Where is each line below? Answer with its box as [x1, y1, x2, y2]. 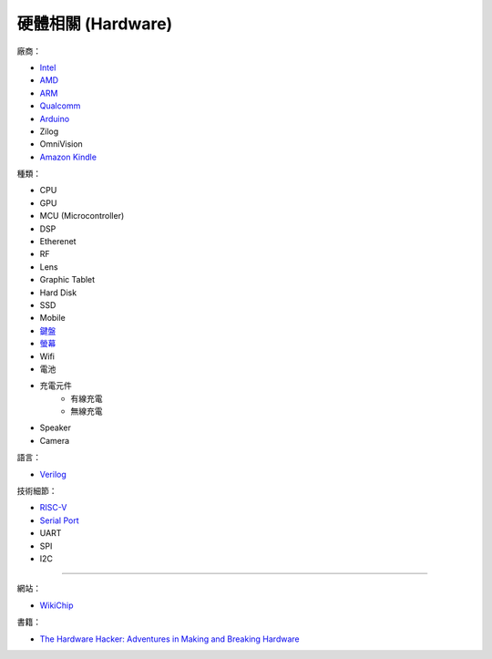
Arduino [39, 113, 70, 124]
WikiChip [39, 600, 74, 611]
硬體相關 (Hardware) [16, 14, 173, 34]
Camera [39, 435, 70, 446]
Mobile [39, 313, 66, 324]
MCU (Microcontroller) [39, 211, 125, 221]
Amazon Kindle [39, 151, 97, 162]
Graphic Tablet [39, 274, 96, 285]
